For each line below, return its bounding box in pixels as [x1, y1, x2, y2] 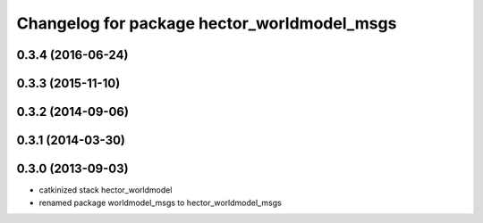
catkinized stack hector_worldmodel [38, 185, 173, 195]
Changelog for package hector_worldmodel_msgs [16, 13, 397, 33]
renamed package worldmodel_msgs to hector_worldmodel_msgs [38, 197, 282, 208]
